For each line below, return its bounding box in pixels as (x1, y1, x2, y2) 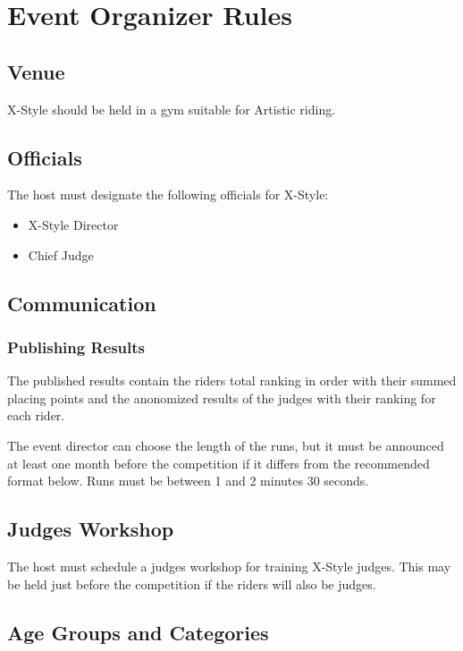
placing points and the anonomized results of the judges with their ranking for (7, 388, 436, 407)
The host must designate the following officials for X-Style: (7, 185, 329, 204)
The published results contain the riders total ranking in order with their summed (7, 371, 457, 390)
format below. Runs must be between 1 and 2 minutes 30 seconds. (7, 471, 369, 490)
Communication (7, 289, 156, 317)
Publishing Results (7, 335, 146, 358)
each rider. (7, 406, 65, 425)
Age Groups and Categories (7, 618, 269, 646)
